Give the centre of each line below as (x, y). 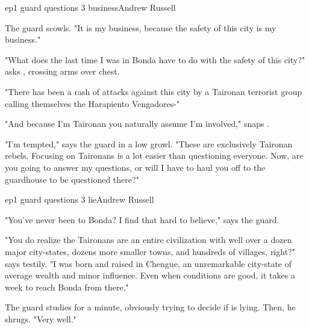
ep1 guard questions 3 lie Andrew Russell (80, 199)
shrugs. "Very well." (41, 318)
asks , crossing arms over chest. (62, 71)
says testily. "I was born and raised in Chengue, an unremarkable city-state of (148, 263)
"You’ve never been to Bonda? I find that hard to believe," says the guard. (142, 219)
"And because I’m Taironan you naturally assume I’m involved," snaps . (137, 124)
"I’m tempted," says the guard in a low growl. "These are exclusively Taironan (149, 143)
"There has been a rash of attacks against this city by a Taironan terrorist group (154, 91)
